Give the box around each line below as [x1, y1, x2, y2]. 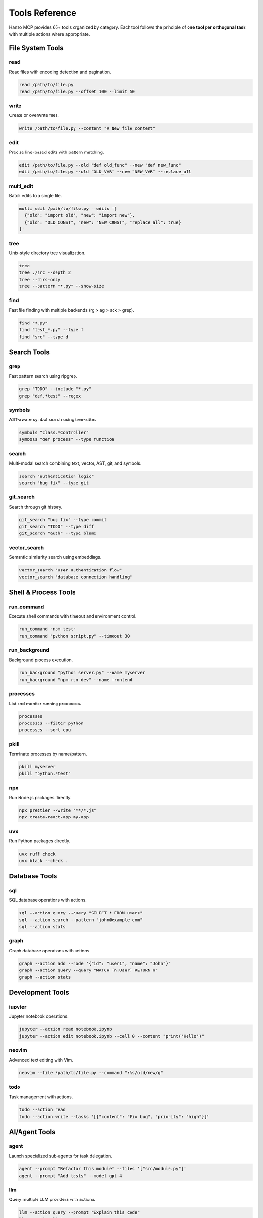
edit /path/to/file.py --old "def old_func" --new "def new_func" [19, 162, 181, 168]
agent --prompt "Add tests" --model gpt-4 [19, 1173, 122, 1179]
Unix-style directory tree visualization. [9, 250, 86, 256]
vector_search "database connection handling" [19, 574, 132, 580]
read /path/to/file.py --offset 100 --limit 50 [19, 89, 135, 95]
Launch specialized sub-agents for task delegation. [9, 1153, 112, 1159]
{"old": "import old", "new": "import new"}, [24, 212, 135, 218]
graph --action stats [19, 974, 71, 980]
